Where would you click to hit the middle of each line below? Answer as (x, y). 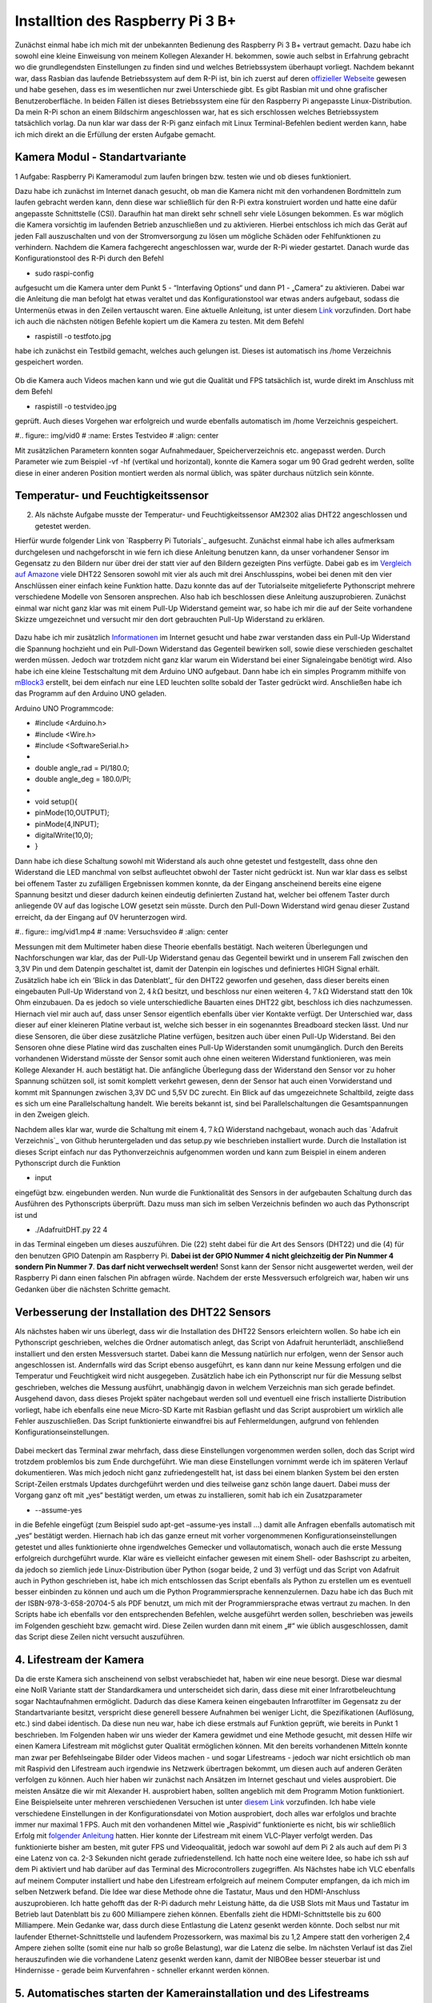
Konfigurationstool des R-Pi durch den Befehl (89, 258)
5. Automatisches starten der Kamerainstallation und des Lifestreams (192, 1993)
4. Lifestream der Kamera (80, 1660)
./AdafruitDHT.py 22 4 (71, 1229)
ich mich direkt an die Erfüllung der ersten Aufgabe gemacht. (115, 134)
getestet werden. (63, 526)
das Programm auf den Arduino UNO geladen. (91, 694)
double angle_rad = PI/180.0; (82, 768)
